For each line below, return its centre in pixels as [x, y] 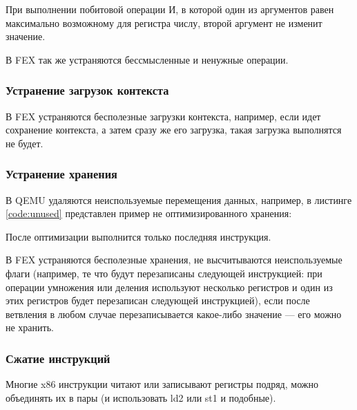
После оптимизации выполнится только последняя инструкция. [138, 236]
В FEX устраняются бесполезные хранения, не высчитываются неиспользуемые [174, 260]
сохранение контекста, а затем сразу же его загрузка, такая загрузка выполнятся [174, 130]
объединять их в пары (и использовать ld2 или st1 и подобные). [141, 397]
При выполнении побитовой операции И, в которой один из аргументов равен [170, 9]
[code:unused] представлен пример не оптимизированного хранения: [149, 213]
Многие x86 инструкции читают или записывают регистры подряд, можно [162, 384]
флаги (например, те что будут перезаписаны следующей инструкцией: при [164, 273]
